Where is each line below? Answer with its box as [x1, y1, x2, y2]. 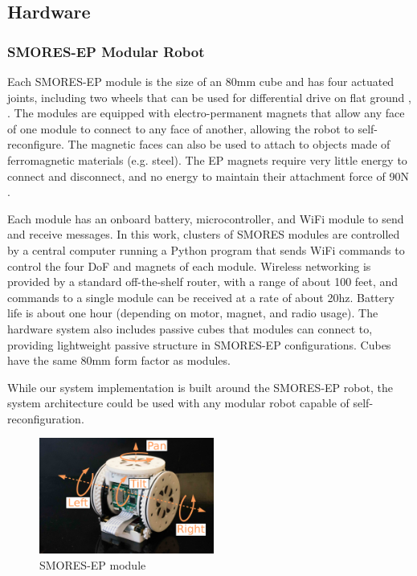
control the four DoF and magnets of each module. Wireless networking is [7, 257, 371, 274]
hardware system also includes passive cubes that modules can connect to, [7, 320, 373, 337]
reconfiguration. [7, 410, 84, 427]
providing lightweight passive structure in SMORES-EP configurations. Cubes [7, 336, 391, 353]
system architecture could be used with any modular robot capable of [7, 394, 350, 411]
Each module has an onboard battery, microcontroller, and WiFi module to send [7, 210, 404, 227]
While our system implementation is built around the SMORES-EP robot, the [7, 378, 393, 395]
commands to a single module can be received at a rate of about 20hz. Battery [7, 288, 395, 305]
